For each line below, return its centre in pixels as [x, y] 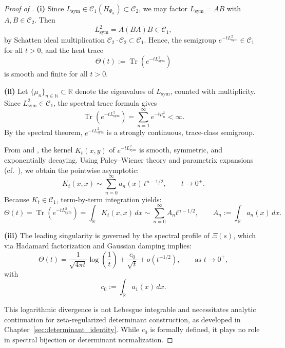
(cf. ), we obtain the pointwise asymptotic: [72, 170]
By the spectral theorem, [43, 132]
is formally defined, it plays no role [205, 329]
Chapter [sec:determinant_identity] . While [72, 329]
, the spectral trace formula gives [105, 102]
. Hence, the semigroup [180, 40]
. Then [45, 20]
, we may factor [163, 8]
